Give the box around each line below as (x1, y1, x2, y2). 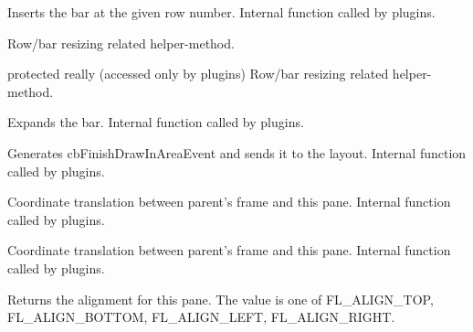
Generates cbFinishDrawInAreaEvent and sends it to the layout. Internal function (7, 143, 467, 162)
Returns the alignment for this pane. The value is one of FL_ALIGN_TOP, (7, 289, 434, 308)
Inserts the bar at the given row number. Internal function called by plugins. (7, 3, 436, 21)
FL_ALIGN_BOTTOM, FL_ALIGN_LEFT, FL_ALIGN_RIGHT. (7, 307, 395, 327)
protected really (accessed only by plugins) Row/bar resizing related (7, 64, 389, 83)
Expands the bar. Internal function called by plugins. (7, 112, 304, 132)
